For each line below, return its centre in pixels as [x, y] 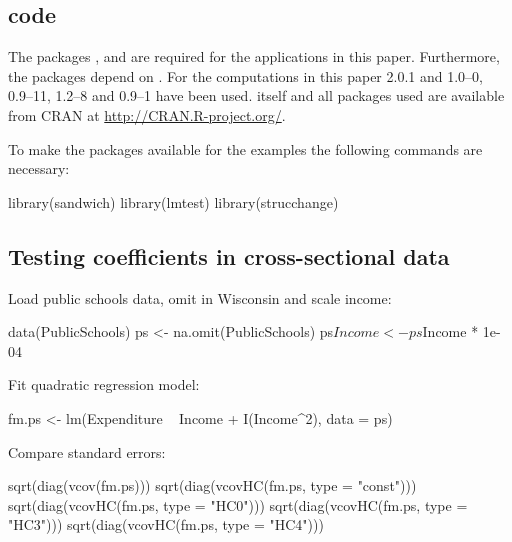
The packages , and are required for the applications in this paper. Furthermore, [254, 56]
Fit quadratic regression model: [104, 384]
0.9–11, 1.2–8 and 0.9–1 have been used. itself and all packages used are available [256, 95]
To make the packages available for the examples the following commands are [245, 148]
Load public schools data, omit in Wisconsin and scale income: [200, 297]
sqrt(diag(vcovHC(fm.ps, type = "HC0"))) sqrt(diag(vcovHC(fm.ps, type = [238, 504]
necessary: [39, 168]
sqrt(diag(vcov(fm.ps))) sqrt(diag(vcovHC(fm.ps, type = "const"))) [212, 485]
